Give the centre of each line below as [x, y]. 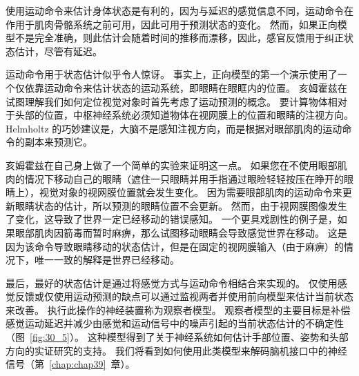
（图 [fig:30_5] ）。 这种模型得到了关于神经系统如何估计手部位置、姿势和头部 [177, 337]
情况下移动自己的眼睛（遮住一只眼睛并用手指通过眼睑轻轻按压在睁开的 [184, 178]
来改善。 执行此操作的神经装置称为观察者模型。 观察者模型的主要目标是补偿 [178, 309]
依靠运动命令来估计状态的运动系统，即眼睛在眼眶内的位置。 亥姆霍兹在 [186, 87]
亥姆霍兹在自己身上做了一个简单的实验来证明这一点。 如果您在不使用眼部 [172, 165]
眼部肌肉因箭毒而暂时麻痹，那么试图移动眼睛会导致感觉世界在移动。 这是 [181, 232]
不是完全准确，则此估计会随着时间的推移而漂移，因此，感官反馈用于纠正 [179, 38]
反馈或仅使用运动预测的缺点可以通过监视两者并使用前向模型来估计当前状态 [184, 296]
